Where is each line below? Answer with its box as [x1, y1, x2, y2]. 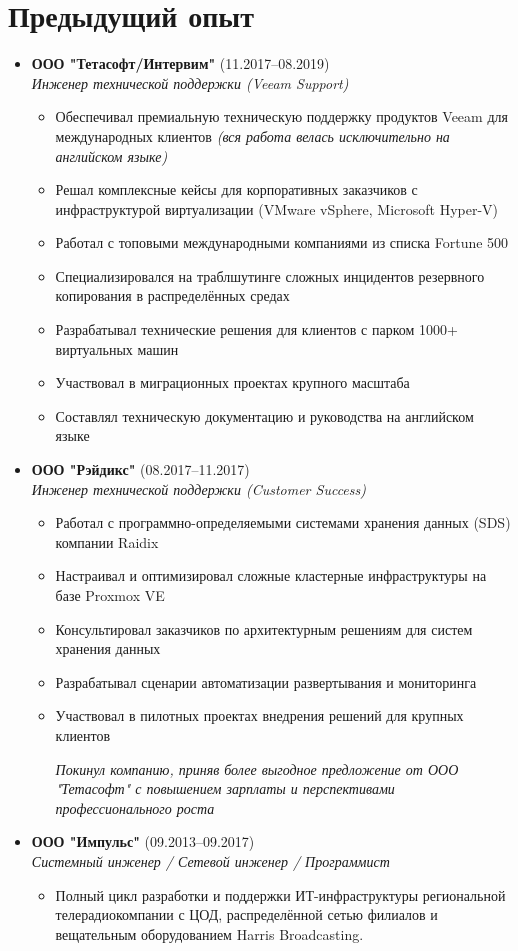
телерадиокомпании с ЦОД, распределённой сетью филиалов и [55, 904, 438, 925]
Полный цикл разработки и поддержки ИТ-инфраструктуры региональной [55, 884, 506, 905]
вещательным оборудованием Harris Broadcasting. [55, 923, 364, 944]
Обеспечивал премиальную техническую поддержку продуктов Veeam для [55, 106, 508, 127]
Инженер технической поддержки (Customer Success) [31, 478, 366, 499]
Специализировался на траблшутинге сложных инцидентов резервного [55, 265, 485, 286]
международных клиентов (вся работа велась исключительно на [55, 125, 450, 146]
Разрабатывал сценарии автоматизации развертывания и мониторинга [55, 671, 477, 692]
